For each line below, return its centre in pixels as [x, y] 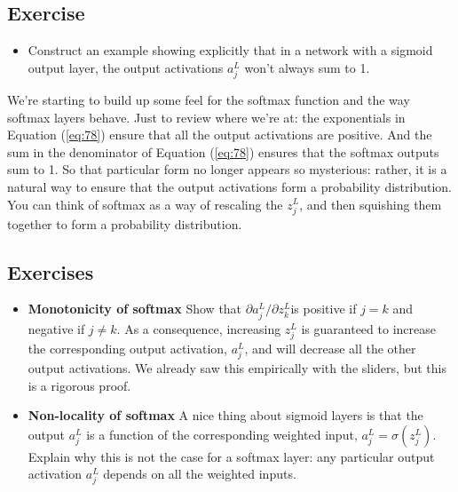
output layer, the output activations [126, 67]
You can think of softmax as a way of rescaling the [145, 204]
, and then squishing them [371, 204]
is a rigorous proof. [79, 385]
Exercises [51, 271]
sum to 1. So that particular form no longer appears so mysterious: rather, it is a [227, 169]
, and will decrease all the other [330, 348]
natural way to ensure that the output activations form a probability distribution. [230, 186]
